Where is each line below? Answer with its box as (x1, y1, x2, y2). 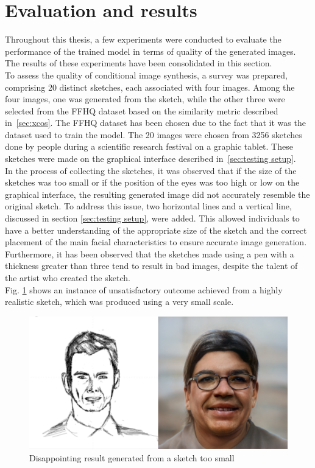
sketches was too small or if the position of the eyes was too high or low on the (5, 176, 300, 189)
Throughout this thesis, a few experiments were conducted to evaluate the (5, 33, 281, 46)
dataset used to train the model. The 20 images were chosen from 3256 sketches (5, 128, 302, 141)
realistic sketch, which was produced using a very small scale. (5, 295, 234, 308)
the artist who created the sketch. (5, 271, 130, 284)
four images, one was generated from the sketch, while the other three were (5, 93, 285, 105)
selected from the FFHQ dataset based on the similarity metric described (5, 104, 278, 117)
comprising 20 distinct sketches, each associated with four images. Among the (5, 80, 295, 93)
